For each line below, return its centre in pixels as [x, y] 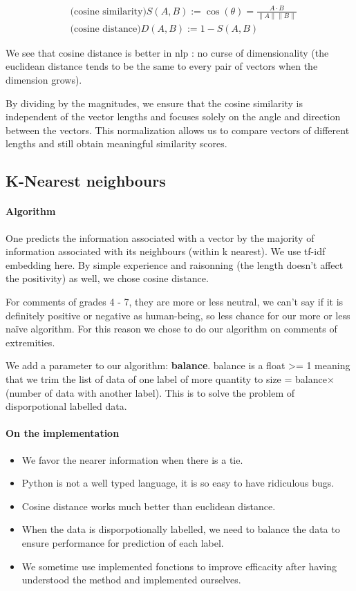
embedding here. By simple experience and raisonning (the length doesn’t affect [175, 264]
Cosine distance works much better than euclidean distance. [149, 506]
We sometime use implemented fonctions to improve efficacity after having [179, 566]
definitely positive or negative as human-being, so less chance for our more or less [178, 315]
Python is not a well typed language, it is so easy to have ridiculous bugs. [178, 483]
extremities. [30, 342]
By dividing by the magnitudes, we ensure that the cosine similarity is [154, 103]
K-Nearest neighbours [86, 181]
